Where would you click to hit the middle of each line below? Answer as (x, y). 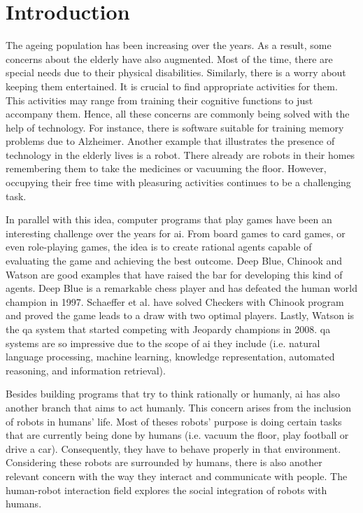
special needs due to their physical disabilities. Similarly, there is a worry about (176, 72)
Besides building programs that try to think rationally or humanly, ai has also (173, 394)
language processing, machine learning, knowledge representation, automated (170, 357)
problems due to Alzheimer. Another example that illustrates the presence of (170, 141)
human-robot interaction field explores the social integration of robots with (166, 490)
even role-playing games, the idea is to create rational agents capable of (159, 247)
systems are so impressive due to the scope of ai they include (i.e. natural (163, 343)
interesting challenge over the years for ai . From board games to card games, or (176, 233)
